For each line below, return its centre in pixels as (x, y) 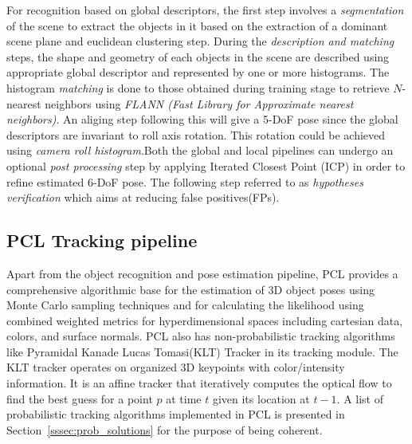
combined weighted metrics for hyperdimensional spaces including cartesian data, (205, 320)
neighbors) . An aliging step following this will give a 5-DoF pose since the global (202, 119)
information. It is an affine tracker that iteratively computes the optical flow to (199, 383)
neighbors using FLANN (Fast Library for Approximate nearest (199, 103)
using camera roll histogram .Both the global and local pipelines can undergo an (200, 150)
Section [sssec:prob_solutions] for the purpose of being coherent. (165, 429)
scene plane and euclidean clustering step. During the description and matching (200, 41)
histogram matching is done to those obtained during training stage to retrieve (198, 87)
